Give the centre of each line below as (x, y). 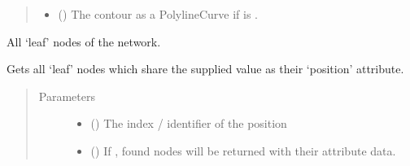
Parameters (67, 96)
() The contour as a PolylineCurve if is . (158, 14)
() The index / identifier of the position (189, 123)
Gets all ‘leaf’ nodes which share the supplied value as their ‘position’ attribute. (205, 69)
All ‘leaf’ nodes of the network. (84, 41)
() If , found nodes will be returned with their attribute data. (243, 150)
